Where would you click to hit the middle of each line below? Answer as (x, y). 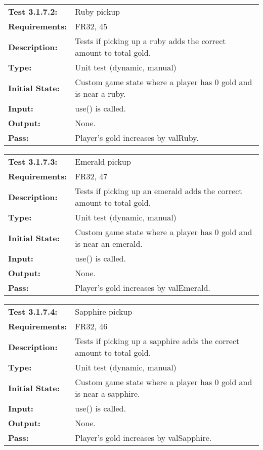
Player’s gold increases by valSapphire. (143, 438)
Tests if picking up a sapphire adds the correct (157, 341)
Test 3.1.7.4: (33, 311)
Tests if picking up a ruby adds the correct (150, 41)
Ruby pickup (97, 11)
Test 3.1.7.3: (33, 161)
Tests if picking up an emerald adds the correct (159, 191)
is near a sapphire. (107, 393)
